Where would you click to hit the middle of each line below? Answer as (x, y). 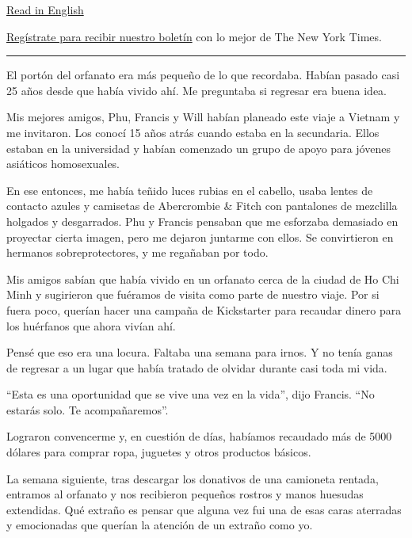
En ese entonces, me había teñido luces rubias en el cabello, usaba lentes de (190, 190)
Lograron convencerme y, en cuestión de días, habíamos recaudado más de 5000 (199, 436)
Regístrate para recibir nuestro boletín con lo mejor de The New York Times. (194, 36)
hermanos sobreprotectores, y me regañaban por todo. (137, 252)
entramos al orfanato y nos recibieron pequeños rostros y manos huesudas (185, 494)
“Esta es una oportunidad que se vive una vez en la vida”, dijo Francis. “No (191, 394)
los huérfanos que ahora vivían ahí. (91, 325)
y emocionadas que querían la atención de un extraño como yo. (160, 525)
